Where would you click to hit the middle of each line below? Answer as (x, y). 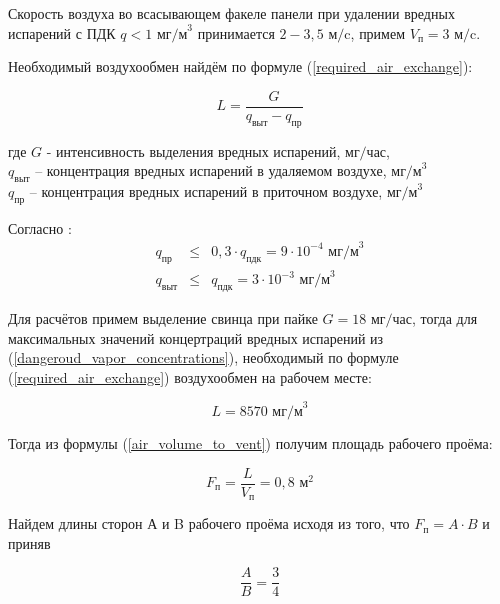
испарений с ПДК (62, 32)
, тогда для (445, 318)
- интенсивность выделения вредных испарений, (193, 150)
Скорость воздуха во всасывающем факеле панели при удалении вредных (231, 13)
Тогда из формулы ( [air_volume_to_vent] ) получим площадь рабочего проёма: (250, 442)
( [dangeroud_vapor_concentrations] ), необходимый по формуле (203, 357)
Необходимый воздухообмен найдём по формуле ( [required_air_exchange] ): (240, 66)
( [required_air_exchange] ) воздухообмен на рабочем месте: (190, 376)
